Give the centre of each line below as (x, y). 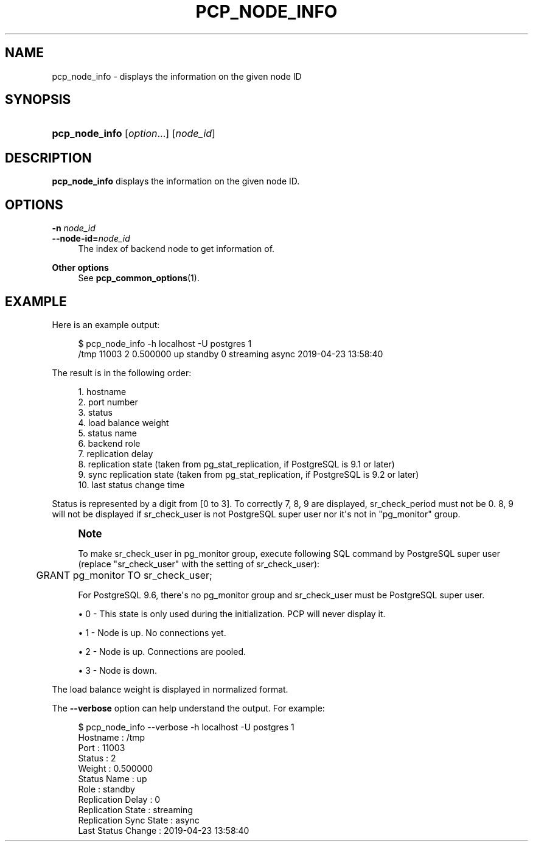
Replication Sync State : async (139, 820)
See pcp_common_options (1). (139, 278)
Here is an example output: (106, 324)
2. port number (108, 402)
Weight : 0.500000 (116, 768)
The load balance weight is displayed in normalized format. (170, 689)
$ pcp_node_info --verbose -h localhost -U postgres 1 (186, 727)
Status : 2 (97, 758)
